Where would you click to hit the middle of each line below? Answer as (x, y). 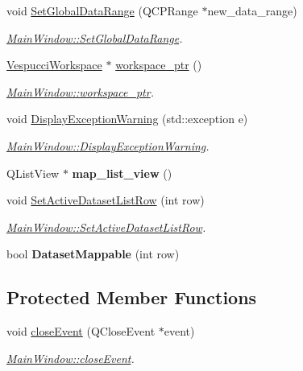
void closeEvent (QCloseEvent (81, 331)
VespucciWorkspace (54, 65)
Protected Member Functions (132, 297)
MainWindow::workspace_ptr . (80, 91)
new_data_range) (252, 10)
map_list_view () (122, 173)
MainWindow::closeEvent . (71, 358)
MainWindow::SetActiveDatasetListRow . (106, 227)
